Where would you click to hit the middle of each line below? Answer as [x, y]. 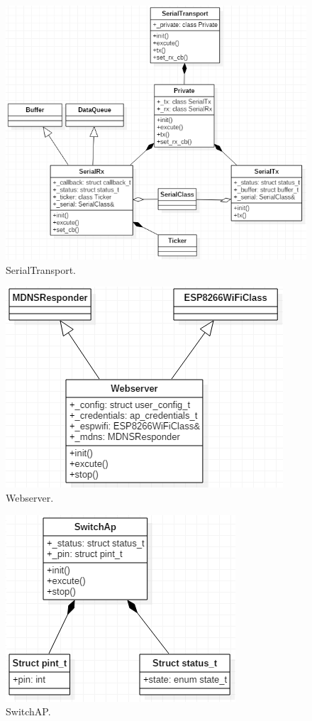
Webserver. [30, 497]
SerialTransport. [41, 269]
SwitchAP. [28, 711]
